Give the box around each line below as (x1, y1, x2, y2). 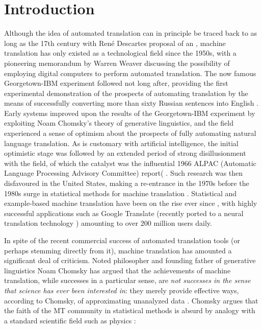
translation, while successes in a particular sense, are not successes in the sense (4, 275, 251, 286)
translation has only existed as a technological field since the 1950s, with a (4, 48, 237, 58)
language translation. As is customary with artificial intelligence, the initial (4, 137, 239, 148)
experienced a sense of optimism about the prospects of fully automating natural (4, 128, 256, 138)
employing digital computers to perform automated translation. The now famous (4, 67, 256, 78)
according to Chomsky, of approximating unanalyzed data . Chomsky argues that (4, 295, 258, 306)
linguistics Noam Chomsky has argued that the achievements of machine (4, 265, 231, 275)
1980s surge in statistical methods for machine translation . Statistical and (4, 187, 237, 198)
